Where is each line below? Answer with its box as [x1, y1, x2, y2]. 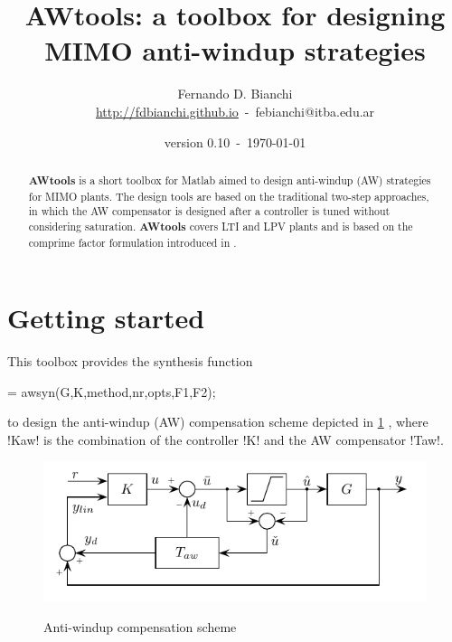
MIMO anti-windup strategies [44, 32, 426, 69]
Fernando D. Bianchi [177, 84, 293, 103]
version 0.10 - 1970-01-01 [164, 132, 306, 151]
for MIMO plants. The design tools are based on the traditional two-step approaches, [28, 188, 429, 203]
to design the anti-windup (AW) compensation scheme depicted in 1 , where [7, 412, 428, 431]
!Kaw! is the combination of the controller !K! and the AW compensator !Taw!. [7, 430, 444, 448]
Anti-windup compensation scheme [43, 617, 237, 636]
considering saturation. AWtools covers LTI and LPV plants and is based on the [28, 218, 413, 234]
